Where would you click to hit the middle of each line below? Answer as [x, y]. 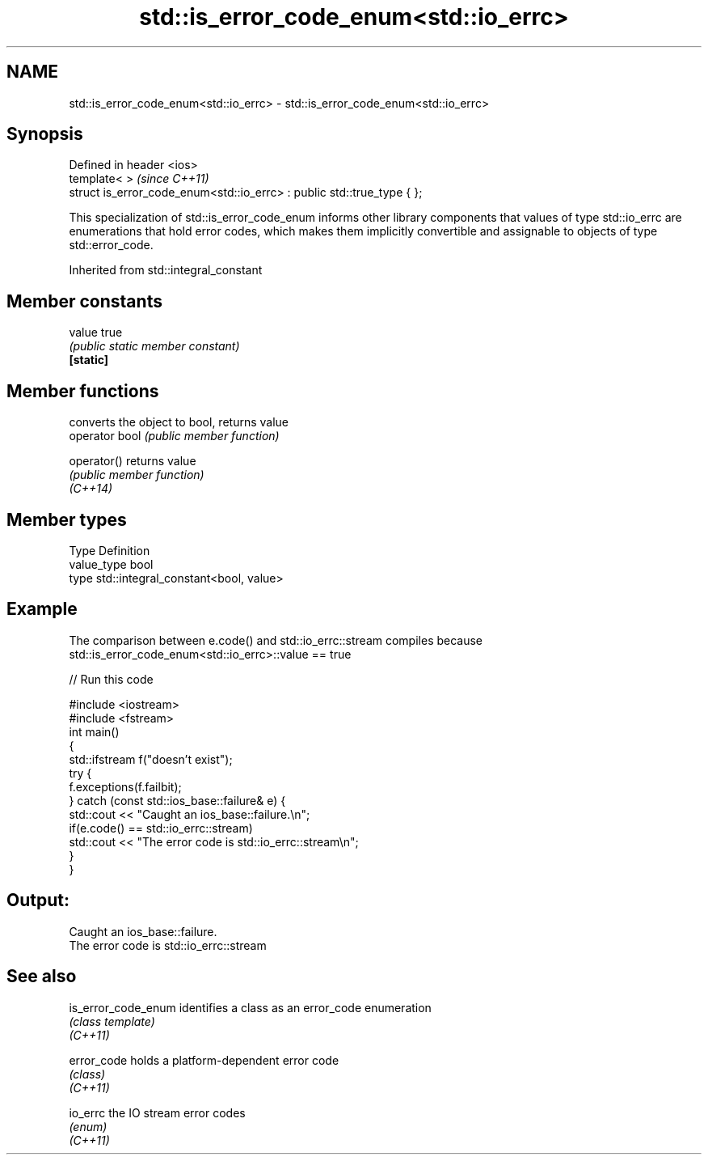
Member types [67, 519]
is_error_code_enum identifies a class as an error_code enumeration [250, 1007]
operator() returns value [133, 461]
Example [42, 609]
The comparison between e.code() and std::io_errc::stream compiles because [276, 640]
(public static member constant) [154, 346]
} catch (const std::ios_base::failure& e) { [177, 800]
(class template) [112, 1021]
